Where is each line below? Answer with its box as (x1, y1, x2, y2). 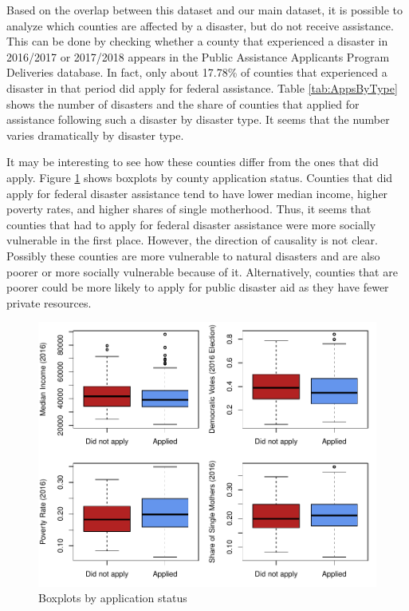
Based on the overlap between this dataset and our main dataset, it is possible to (6, 2, 403, 18)
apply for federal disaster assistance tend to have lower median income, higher (6, 184, 388, 201)
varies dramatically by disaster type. (6, 126, 184, 143)
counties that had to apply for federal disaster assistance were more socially (6, 216, 376, 232)
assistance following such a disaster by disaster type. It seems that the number (6, 111, 390, 128)
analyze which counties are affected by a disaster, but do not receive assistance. (6, 17, 394, 34)
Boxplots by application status (38, 589, 187, 606)
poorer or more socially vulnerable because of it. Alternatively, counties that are (6, 263, 398, 280)
